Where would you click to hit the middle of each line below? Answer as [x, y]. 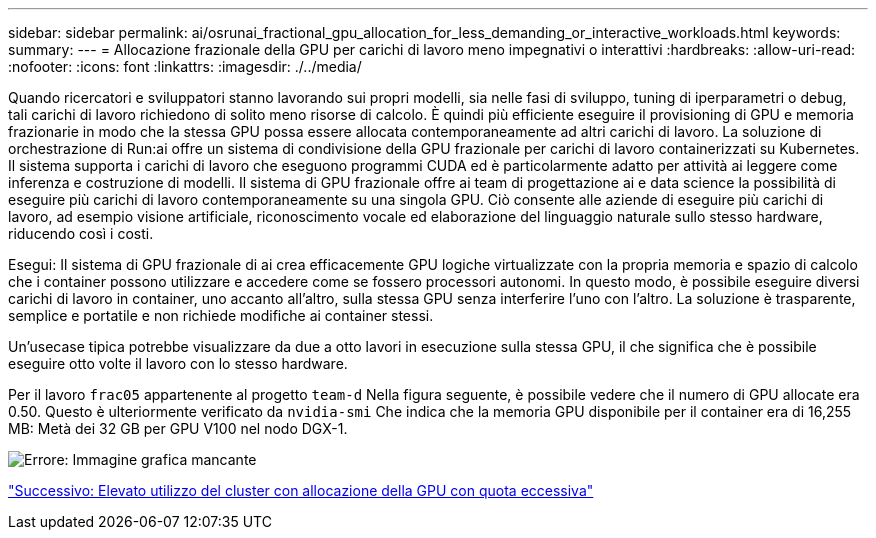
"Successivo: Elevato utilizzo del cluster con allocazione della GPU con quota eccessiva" [301, 490]
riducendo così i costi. [81, 233]
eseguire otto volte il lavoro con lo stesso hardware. [178, 363]
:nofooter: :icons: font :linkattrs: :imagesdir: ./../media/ [185, 66]
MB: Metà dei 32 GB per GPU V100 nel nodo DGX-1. [178, 428]
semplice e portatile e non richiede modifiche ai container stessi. [221, 315]
